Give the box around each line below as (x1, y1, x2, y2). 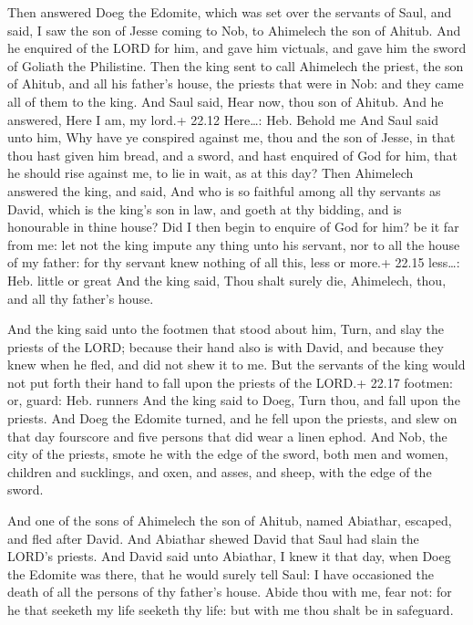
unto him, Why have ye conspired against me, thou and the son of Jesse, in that (7, 128, 456, 147)
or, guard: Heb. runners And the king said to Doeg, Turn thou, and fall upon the (7, 391, 460, 410)
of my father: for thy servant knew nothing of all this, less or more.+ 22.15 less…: (7, 253, 460, 272)
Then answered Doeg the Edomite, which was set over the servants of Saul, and (7, 3, 452, 21)
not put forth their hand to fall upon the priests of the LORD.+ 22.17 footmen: (7, 372, 453, 391)
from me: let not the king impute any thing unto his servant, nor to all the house (7, 234, 460, 254)
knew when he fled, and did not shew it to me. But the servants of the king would (7, 355, 466, 374)
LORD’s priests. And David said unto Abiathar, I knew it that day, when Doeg (7, 547, 451, 566)
